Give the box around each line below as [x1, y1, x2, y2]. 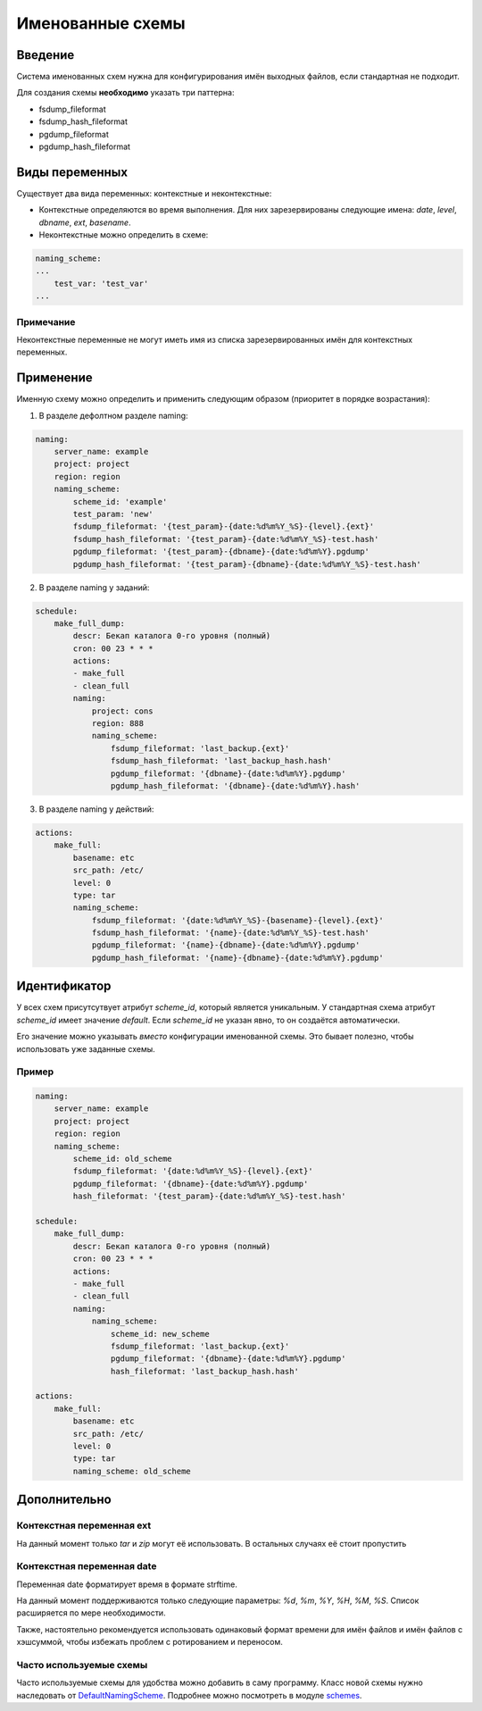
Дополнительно [16, 1492, 112, 1507]
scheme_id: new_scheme [110, 1329, 210, 1339]
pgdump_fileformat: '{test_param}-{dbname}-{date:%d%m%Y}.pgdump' [72, 547, 370, 557]
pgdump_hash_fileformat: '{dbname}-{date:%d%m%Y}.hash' [110, 781, 361, 790]
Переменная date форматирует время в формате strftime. [16, 1579, 238, 1590]
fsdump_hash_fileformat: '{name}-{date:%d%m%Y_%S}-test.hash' [91, 928, 370, 938]
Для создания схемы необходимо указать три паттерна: [16, 88, 235, 98]
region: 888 [91, 719, 145, 729]
